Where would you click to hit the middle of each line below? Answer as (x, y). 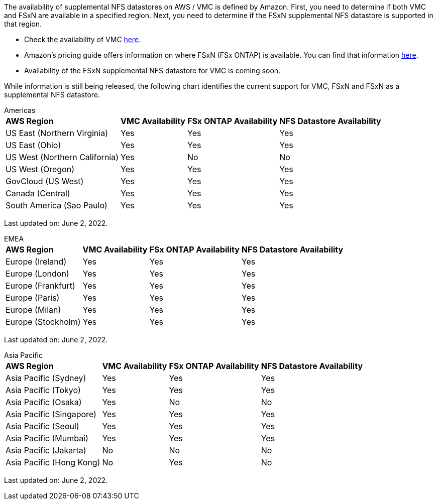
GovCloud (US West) (45, 181)
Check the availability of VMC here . (83, 39)
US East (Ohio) (33, 145)
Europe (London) (37, 274)
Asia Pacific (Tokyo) (43, 390)
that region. (23, 24)
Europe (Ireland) (36, 262)
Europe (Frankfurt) (40, 286)
